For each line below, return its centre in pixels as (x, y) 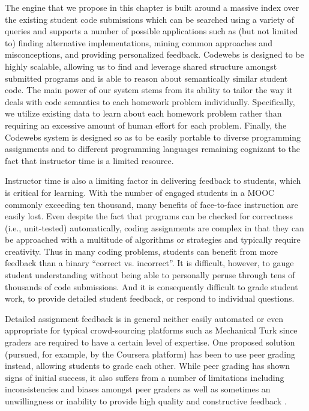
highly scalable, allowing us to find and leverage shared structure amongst (141, 66)
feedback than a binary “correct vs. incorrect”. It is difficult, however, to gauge (149, 263)
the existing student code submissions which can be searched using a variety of (150, 19)
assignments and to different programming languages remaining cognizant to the (153, 149)
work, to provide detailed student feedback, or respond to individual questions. (150, 298)
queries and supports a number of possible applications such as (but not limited (151, 31)
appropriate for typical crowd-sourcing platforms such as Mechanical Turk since (151, 330)
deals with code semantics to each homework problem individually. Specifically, (150, 101)
